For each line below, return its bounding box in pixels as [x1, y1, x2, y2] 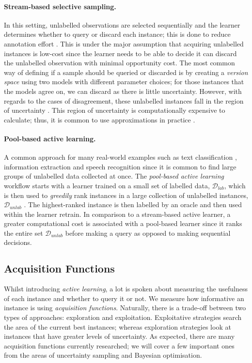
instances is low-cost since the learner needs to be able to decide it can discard [4, 48, 237, 58]
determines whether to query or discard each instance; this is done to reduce [4, 29, 231, 39]
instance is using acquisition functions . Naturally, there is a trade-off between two [4, 302, 246, 313]
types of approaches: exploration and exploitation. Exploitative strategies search [4, 312, 242, 322]
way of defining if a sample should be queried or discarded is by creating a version [4, 67, 248, 77]
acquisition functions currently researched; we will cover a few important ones [4, 340, 235, 350]
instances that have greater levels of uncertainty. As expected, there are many [4, 331, 235, 341]
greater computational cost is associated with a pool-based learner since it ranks [4, 218, 242, 228]
